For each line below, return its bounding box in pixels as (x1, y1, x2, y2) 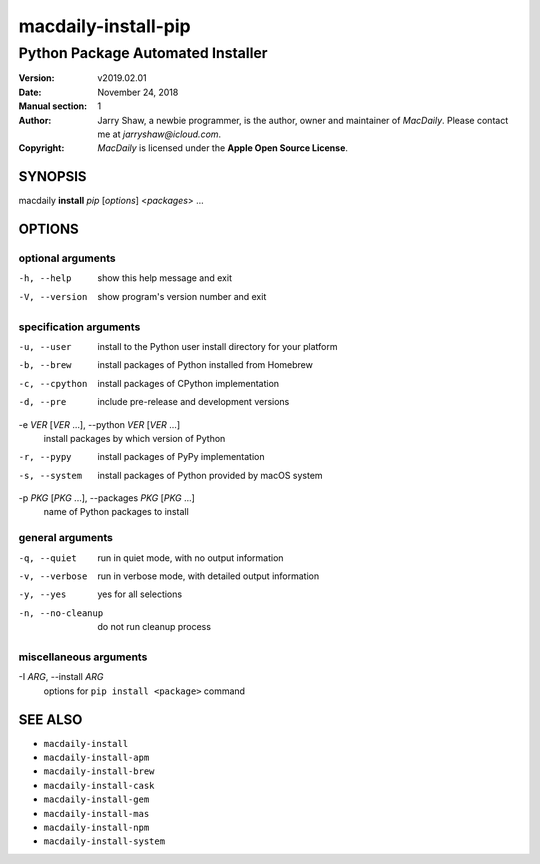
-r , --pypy (18, 451, 72, 463)
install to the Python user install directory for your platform (97, 340, 338, 352)
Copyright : (18, 142, 65, 154)
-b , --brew (18, 360, 72, 371)
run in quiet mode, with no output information (97, 551, 284, 564)
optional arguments (18, 251, 116, 265)
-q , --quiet (18, 552, 77, 564)
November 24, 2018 (97, 86, 179, 98)
